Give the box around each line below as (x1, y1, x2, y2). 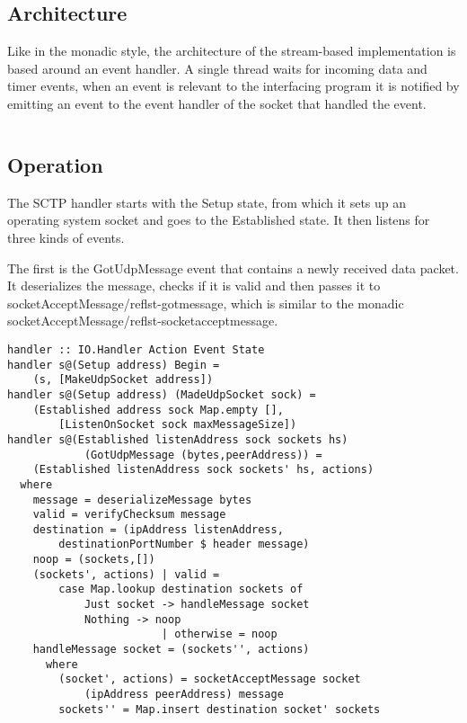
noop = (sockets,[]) (32, 553, 155, 567)
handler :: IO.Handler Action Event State (7, 343, 265, 356)
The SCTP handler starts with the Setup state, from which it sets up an (7, 192, 407, 211)
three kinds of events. (7, 228, 125, 246)
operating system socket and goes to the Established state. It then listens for (7, 210, 430, 229)
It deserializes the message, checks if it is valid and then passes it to (7, 276, 381, 295)
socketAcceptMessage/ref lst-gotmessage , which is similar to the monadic (7, 293, 404, 312)
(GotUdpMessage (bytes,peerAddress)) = (84, 448, 322, 461)
